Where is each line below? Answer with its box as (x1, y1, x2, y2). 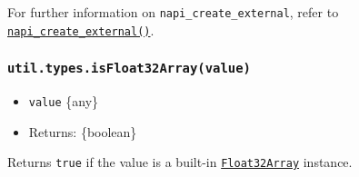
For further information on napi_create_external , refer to (7, 3, 339, 21)
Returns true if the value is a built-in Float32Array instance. (7, 152, 353, 172)
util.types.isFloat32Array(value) (7, 61, 251, 76)
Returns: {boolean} (28, 122, 137, 141)
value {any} (28, 92, 99, 111)
